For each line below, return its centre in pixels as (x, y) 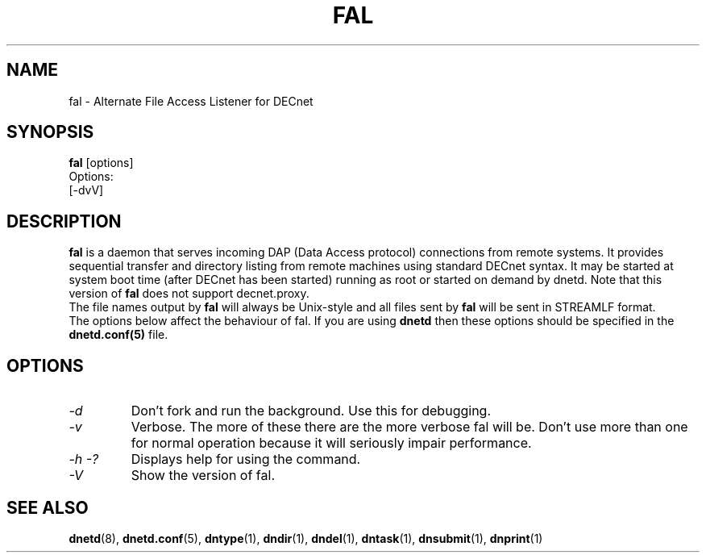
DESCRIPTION (64, 221)
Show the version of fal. (203, 476)
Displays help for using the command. (246, 459)
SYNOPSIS (50, 132)
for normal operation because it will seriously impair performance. (331, 443)
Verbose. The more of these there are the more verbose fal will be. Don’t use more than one (409, 427)
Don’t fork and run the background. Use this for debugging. (311, 411)
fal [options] (101, 163)
